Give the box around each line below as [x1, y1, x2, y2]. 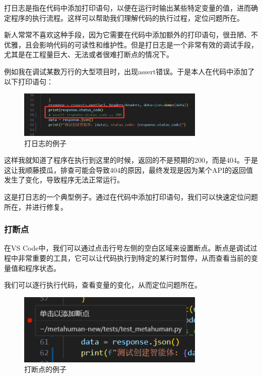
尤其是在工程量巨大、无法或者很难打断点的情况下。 [4, 49, 173, 60]
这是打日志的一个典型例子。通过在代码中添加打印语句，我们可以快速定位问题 [4, 191, 258, 202]
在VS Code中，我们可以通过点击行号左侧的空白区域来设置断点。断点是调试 [4, 243, 250, 253]
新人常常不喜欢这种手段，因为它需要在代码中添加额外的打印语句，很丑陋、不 [4, 29, 258, 40]
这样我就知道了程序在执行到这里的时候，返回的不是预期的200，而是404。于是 [4, 155, 258, 165]
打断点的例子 [24, 364, 67, 374]
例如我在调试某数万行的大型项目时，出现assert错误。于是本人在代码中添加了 [4, 66, 255, 76]
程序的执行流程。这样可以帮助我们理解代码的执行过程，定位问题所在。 [11, 12, 244, 23]
